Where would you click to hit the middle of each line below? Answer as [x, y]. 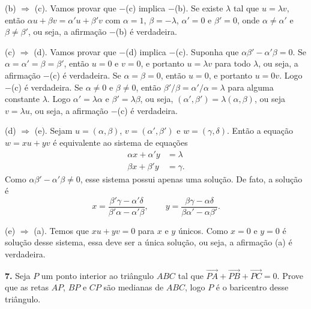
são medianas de [134, 287]
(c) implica [146, 8]
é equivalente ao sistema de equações [120, 142]
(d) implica [146, 51]
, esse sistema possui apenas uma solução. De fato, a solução [191, 178]
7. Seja [18, 275]
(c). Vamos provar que [75, 8]
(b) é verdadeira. [146, 31]
